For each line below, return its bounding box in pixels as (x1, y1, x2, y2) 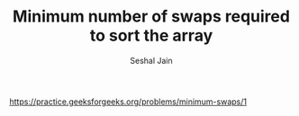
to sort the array (89, 25, 213, 46)
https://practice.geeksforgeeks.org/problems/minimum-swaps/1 (9, 96, 248, 107)
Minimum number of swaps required (12, 6, 291, 27)
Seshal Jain (130, 55, 173, 66)
